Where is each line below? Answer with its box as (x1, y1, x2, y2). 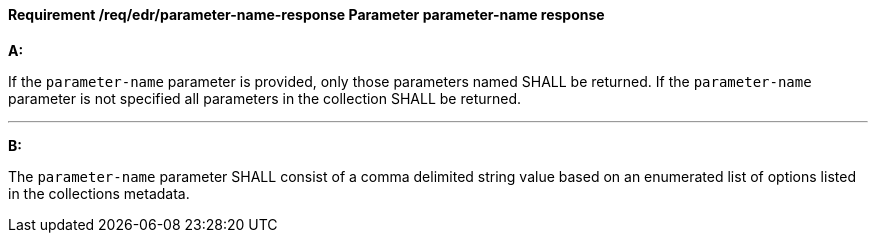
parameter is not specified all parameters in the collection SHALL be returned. (8, 89, 522, 107)
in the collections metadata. (8, 184, 190, 202)
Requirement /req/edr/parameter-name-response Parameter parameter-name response (8, 6, 605, 23)
